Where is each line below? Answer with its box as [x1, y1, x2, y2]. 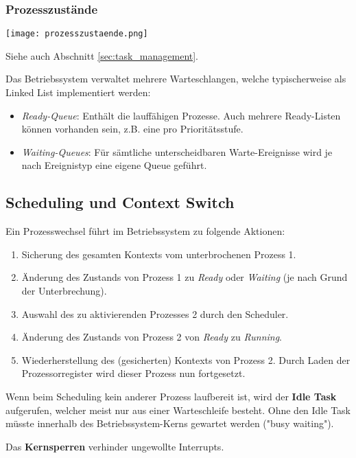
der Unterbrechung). [21, 284, 107, 298]
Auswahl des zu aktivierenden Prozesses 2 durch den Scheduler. [21, 306, 289, 321]
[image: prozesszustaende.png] [5, 29, 148, 39]
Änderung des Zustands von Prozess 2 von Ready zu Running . [21, 330, 283, 344]
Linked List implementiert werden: [5, 85, 151, 100]
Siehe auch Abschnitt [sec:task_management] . [5, 48, 199, 62]
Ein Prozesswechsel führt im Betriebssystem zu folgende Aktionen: [5, 224, 285, 238]
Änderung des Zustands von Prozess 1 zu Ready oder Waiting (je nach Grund [21, 270, 348, 284]
